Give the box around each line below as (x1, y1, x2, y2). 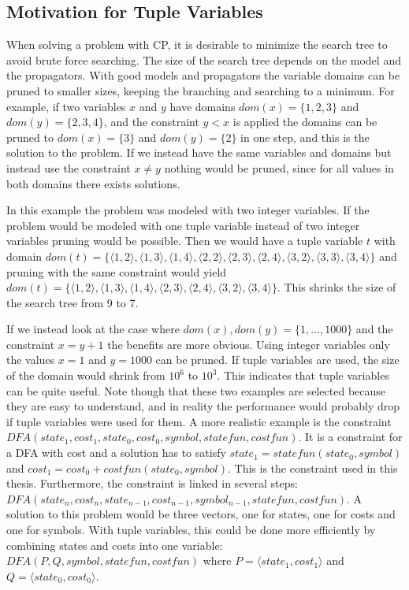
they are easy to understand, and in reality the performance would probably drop (6, 398, 400, 414)
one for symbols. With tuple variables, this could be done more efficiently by (6, 521, 376, 538)
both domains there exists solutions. (6, 175, 180, 191)
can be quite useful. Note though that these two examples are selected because (6, 382, 386, 399)
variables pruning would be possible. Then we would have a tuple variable (6, 232, 363, 249)
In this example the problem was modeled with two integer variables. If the (6, 202, 370, 218)
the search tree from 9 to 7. (6, 294, 139, 310)
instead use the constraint (6, 159, 131, 176)
